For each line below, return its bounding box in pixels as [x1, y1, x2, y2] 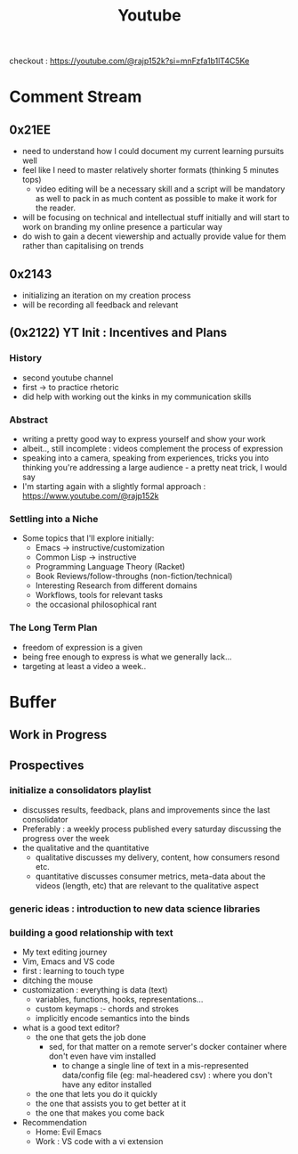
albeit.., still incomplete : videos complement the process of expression [21, 443, 283, 454]
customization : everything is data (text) [21, 985, 168, 995]
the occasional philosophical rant [35, 599, 157, 610]
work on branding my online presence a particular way [21, 222, 222, 233]
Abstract [9, 413, 49, 426]
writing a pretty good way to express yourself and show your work [21, 433, 266, 444]
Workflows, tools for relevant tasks [35, 590, 164, 601]
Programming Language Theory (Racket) [35, 561, 186, 572]
